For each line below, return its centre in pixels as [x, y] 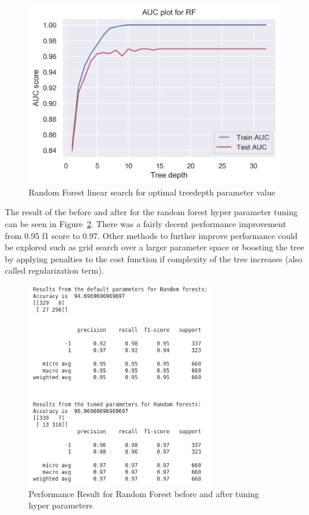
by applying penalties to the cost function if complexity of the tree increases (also [154, 258]
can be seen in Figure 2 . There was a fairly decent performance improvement [146, 223]
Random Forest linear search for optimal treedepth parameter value [152, 192]
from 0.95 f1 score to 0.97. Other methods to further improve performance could [151, 235]
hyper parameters [61, 505]
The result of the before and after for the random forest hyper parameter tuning [151, 212]
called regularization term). [54, 270]
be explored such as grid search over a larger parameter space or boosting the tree [154, 247]
